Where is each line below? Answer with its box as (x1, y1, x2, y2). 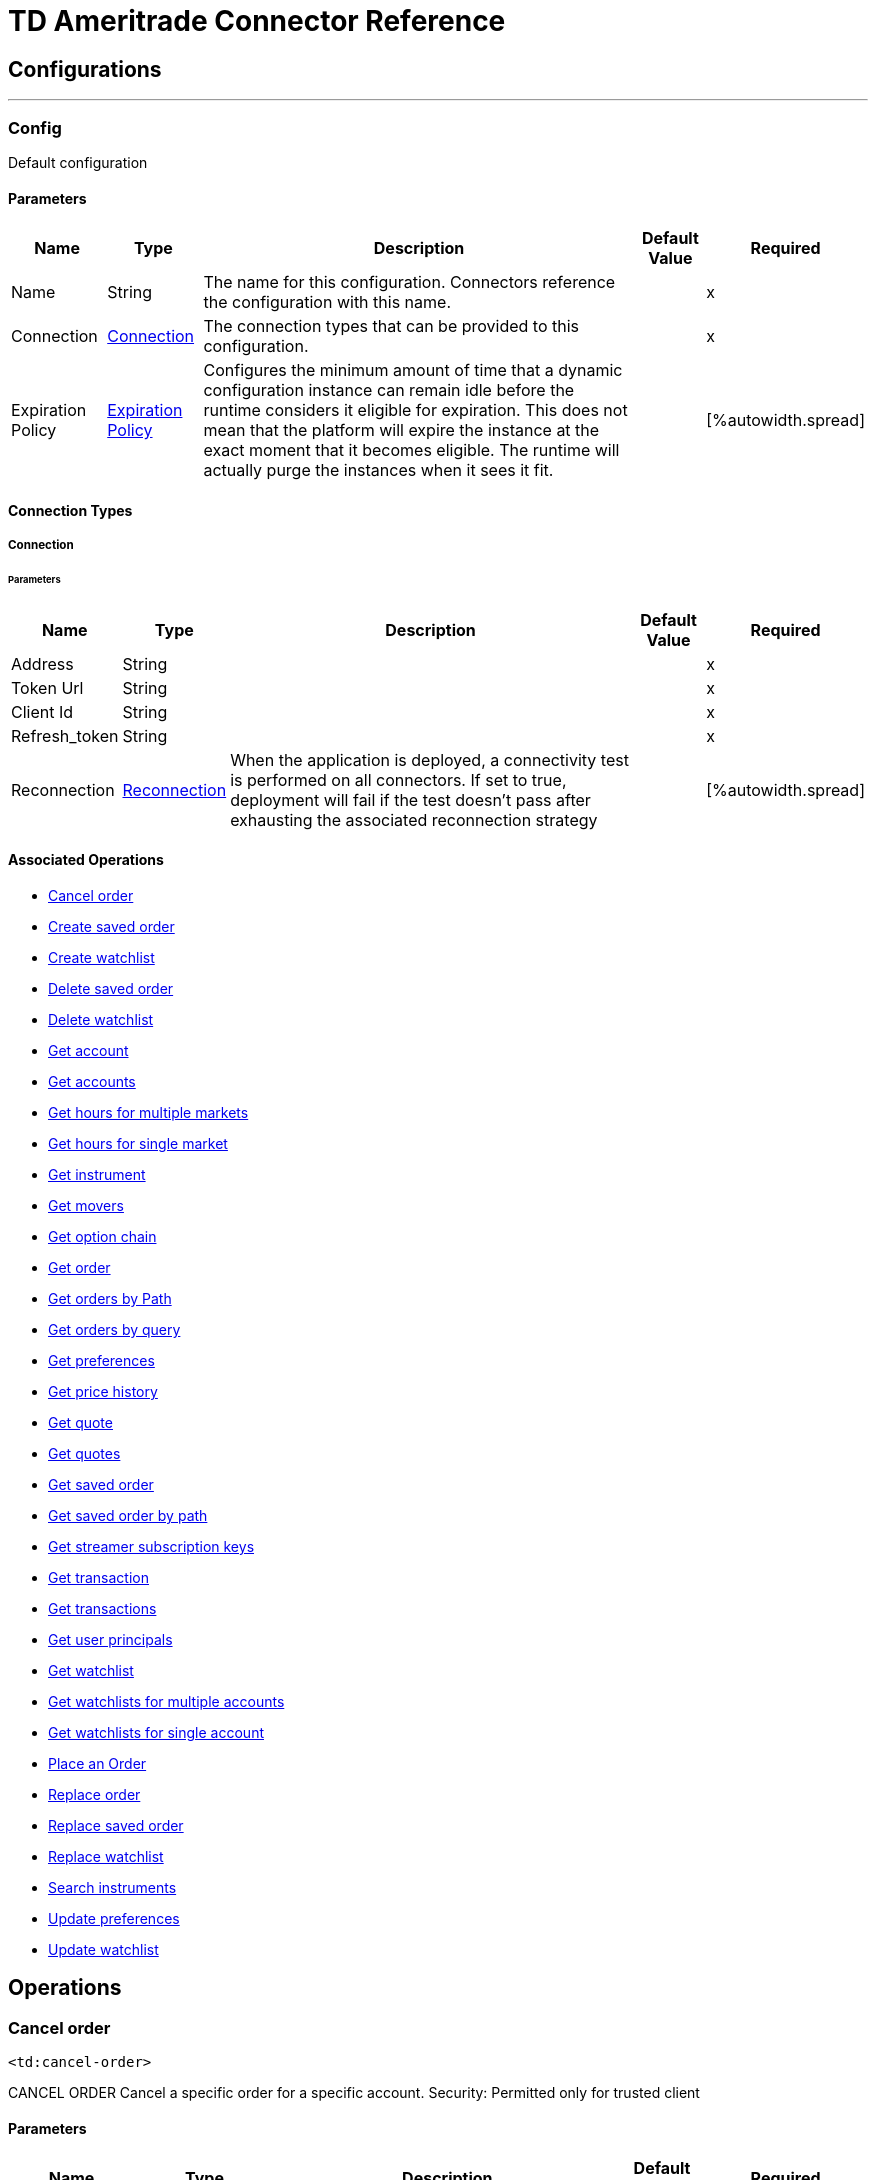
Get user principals (48, 1631, 173, 1649)
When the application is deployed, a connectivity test (230, 749, 629, 770)
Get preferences (48, 1352, 155, 1370)
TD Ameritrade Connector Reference (8, 4, 506, 38)
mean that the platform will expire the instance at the (203, 420, 600, 441)
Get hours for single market (48, 1135, 228, 1153)
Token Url (11, 677, 84, 698)
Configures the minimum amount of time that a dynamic (203, 360, 623, 381)
